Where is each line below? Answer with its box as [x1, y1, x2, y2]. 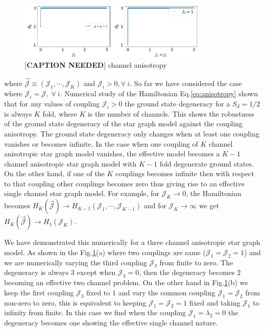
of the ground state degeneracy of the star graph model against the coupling [4, 118, 243, 129]
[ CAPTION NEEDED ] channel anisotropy [25, 60, 167, 70]
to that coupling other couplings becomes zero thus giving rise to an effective [4, 178, 245, 188]
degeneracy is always [4, 267, 69, 278]
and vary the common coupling [118, 287, 215, 297]
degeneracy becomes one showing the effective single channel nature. [4, 317, 218, 328]
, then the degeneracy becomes [139, 267, 235, 278]
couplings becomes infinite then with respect [115, 168, 254, 179]
